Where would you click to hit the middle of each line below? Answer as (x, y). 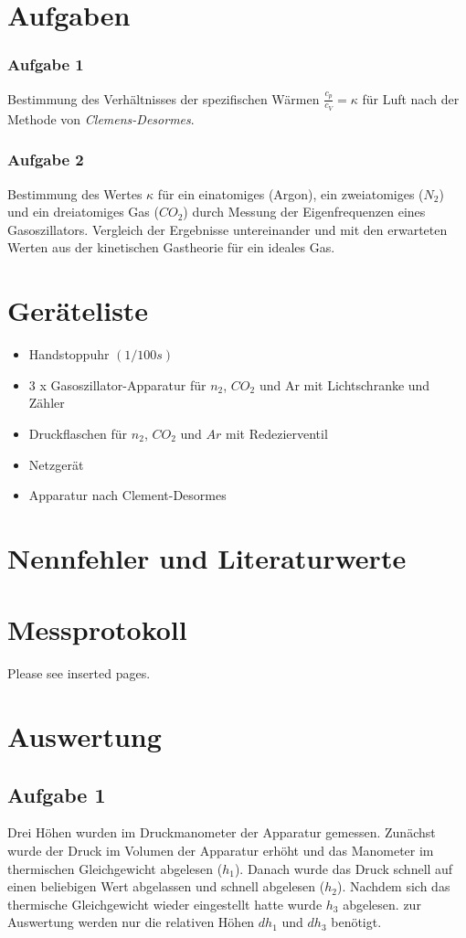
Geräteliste (78, 310)
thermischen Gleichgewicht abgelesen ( (115, 868)
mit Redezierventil (277, 433)
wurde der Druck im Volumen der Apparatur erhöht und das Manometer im (221, 850)
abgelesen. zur (382, 904)
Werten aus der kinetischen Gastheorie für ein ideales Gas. (171, 247)
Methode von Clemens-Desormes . (101, 118)
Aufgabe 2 (46, 160)
